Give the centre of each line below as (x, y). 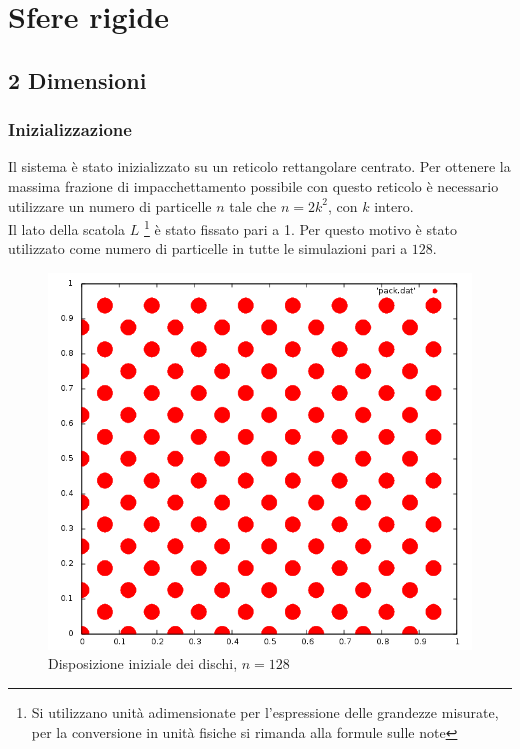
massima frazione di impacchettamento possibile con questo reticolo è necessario (253, 185)
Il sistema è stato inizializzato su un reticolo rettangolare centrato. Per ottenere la (259, 166)
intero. (394, 205)
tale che (253, 205)
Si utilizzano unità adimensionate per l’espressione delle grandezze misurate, (265, 712)
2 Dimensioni (77, 79)
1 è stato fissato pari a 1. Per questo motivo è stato (300, 227)
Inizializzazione (70, 129)
